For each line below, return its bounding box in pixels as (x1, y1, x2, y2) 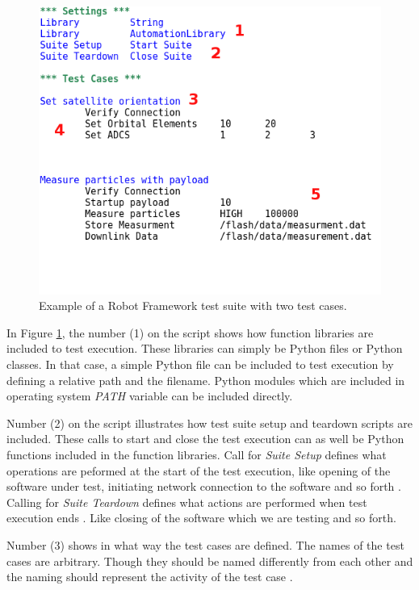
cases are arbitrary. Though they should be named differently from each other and (6, 552, 413, 569)
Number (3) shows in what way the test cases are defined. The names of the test (6, 536, 404, 553)
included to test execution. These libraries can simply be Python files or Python (6, 340, 403, 357)
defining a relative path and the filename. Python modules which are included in (6, 371, 405, 388)
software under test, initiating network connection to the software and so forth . (6, 478, 401, 495)
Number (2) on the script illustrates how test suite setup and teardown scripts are (6, 414, 413, 431)
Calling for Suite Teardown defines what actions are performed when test (6, 493, 367, 510)
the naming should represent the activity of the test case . (6, 568, 293, 585)
